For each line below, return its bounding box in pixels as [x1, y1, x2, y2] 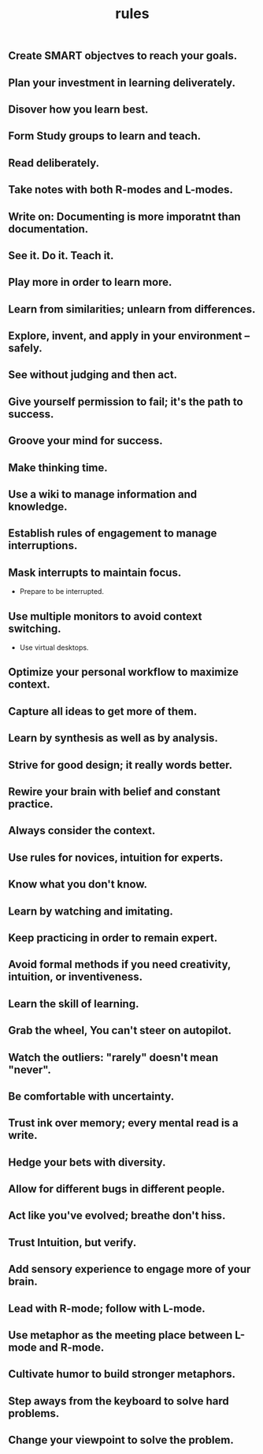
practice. [8, 797, 54, 811]
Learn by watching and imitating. [8, 904, 173, 918]
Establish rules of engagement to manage [8, 527, 217, 540]
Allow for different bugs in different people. [8, 1182, 226, 1196]
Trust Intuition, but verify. [8, 1236, 137, 1249]
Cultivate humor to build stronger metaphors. [8, 1367, 236, 1381]
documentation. [8, 222, 89, 236]
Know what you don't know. [8, 877, 148, 891]
